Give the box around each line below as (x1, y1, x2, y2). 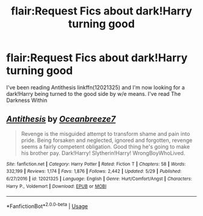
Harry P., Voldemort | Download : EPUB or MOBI (6, 183, 107, 189)
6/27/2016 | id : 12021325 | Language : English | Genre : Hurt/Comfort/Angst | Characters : (6, 176, 192, 182)
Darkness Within (6, 97, 47, 104)
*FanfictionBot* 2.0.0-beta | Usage (6, 202, 88, 210)
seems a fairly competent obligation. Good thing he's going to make (21, 143, 190, 150)
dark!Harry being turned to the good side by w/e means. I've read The (6, 90, 181, 97)
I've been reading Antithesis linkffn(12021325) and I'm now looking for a (6, 83, 185, 91)
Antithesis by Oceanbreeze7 (6, 114, 116, 124)
